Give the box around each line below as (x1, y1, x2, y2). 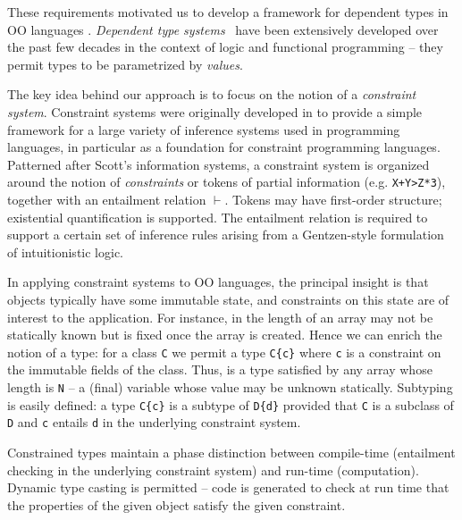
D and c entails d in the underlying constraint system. (7, 413, 301, 432)
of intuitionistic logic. (7, 242, 123, 261)
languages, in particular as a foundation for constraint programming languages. (7, 138, 441, 156)
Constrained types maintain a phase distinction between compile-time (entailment (7, 442, 456, 461)
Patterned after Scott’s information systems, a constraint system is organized (7, 155, 430, 173)
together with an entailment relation (7, 190, 206, 208)
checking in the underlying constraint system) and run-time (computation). (7, 460, 419, 479)
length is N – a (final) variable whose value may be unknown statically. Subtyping (7, 378, 453, 396)
